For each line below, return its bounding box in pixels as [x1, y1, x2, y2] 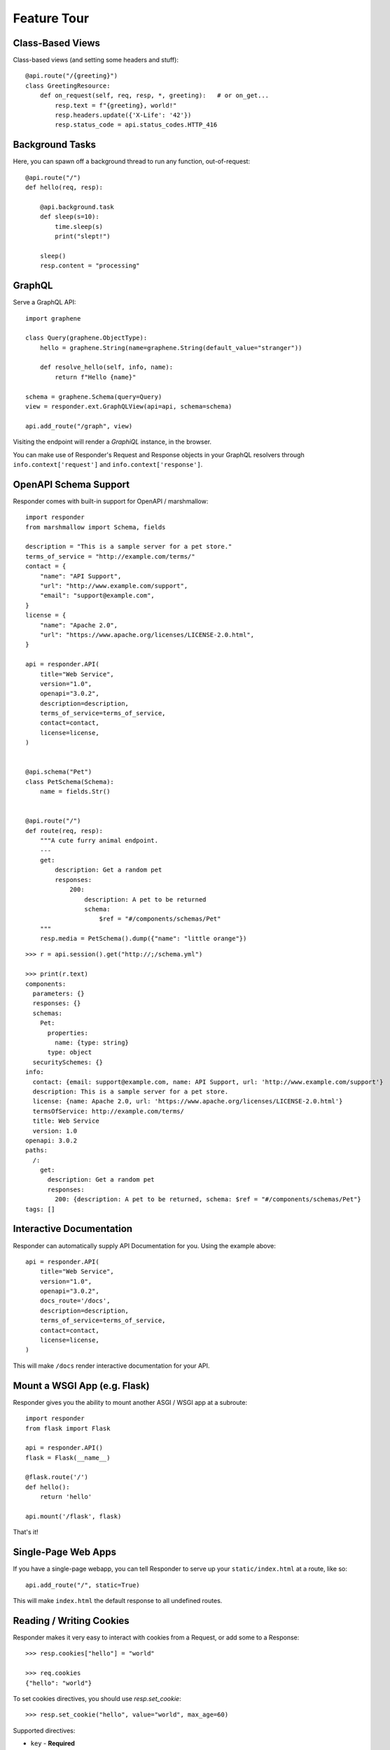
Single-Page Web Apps [13, 1546, 117, 1558]
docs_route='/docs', [39, 1297, 111, 1305]
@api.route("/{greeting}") [25, 72, 118, 80]
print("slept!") [55, 232, 111, 241]
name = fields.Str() [39, 787, 111, 796]
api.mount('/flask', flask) [25, 1513, 122, 1520]
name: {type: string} [55, 1038, 130, 1046]
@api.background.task [39, 203, 115, 211]
